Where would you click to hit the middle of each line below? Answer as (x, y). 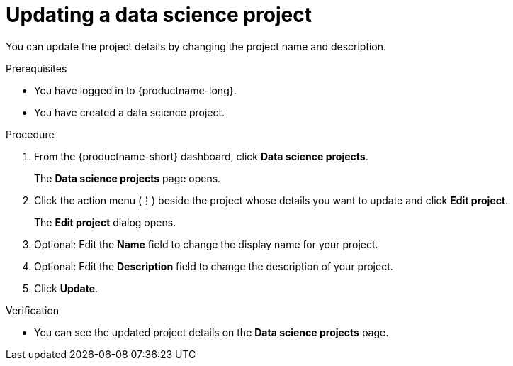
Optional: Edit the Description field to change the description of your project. (214, 266)
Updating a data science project (159, 15)
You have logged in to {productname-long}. (135, 90)
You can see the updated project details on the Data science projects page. (212, 332)
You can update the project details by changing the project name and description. (196, 46)
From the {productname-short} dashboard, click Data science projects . (201, 156)
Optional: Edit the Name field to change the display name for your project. (206, 244)
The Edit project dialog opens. (105, 222)
